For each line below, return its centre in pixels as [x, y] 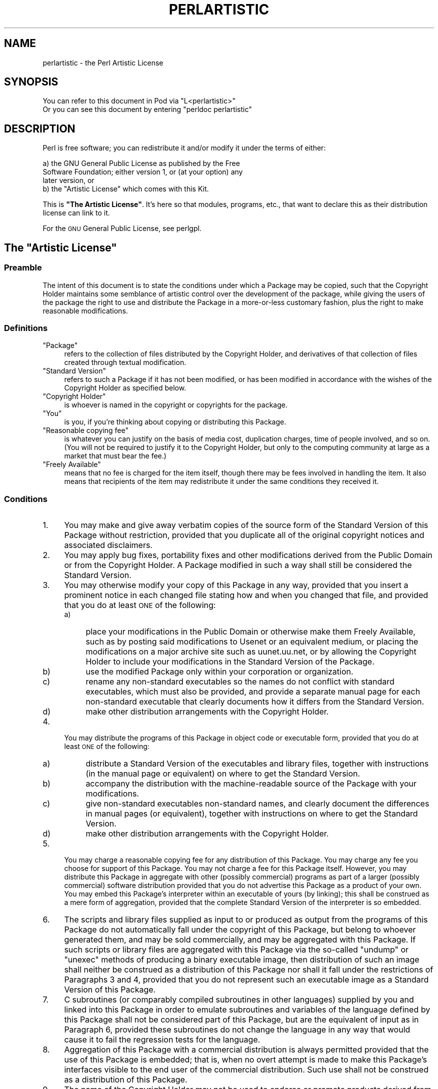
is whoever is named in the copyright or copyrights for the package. [176, 405]
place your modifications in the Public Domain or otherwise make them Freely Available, [250, 631]
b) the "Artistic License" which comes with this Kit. [126, 189]
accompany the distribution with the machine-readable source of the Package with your [251, 783]
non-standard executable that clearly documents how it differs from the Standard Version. [255, 701]
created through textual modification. [125, 362]
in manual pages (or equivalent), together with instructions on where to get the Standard [252, 813]
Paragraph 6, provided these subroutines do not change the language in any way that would [237, 1029]
